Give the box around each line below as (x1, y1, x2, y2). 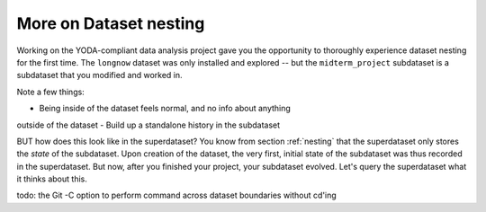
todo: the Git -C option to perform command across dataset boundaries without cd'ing (16, 190, 337, 201)
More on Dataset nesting (16, 13, 205, 33)
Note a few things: (16, 86, 85, 97)
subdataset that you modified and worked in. (16, 70, 184, 81)
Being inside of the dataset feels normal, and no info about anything (39, 103, 292, 114)
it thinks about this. (16, 173, 87, 184)
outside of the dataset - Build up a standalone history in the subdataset (16, 119, 281, 130)
